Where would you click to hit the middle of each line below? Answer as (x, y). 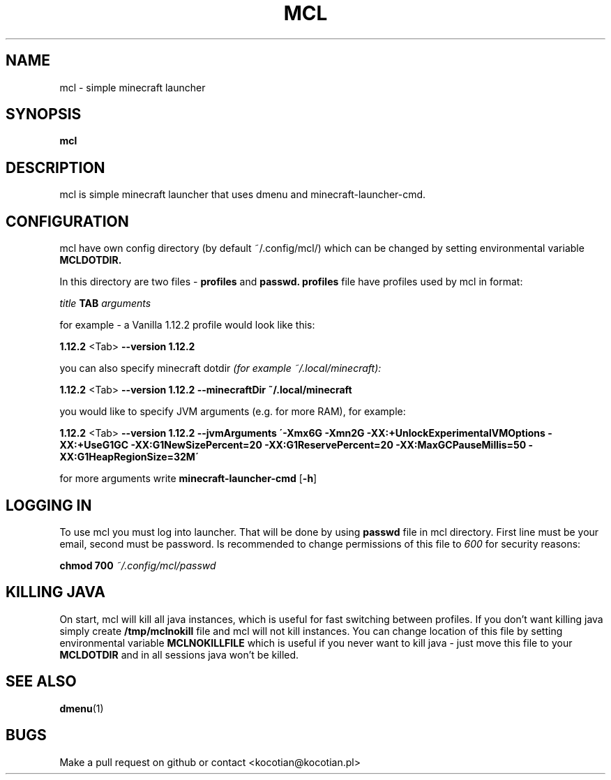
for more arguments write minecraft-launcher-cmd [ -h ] (188, 479)
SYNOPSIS (44, 114)
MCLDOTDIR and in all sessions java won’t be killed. (179, 654)
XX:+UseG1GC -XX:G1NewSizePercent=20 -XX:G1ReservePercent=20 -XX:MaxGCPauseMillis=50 (293, 445)
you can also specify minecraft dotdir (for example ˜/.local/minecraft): (220, 368)
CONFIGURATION (67, 221)
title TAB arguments (105, 303)
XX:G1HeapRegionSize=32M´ (129, 457)
